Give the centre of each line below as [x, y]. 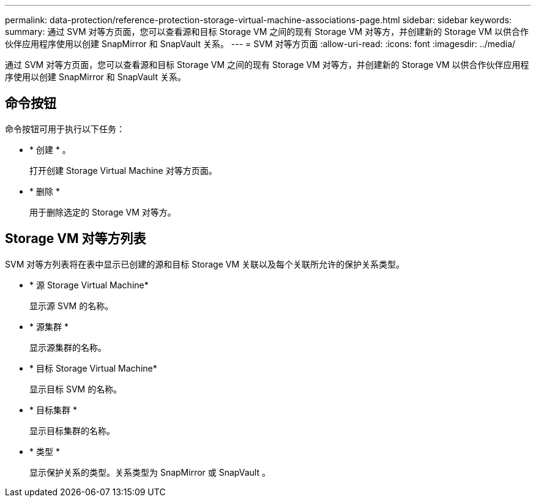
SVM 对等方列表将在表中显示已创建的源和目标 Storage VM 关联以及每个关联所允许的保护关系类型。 [205, 264]
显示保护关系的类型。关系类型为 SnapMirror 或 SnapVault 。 [150, 472]
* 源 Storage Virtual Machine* [89, 285]
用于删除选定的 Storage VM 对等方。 [103, 212]
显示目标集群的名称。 [72, 430]
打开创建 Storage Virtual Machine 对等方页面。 [123, 170]
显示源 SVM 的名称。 [72, 305]
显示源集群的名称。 [68, 347]
